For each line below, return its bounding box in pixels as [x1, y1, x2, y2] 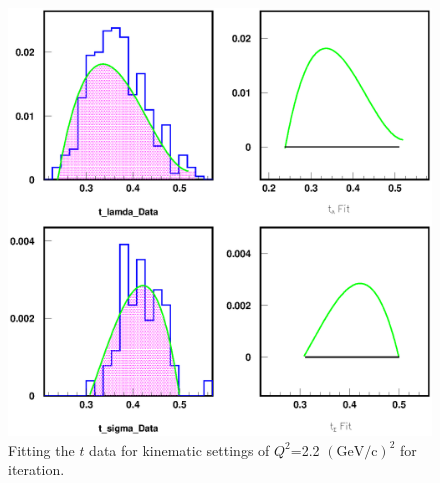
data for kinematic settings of [89, 439, 270, 460]
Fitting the [8, 439, 75, 460]
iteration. [8, 459, 65, 480]
